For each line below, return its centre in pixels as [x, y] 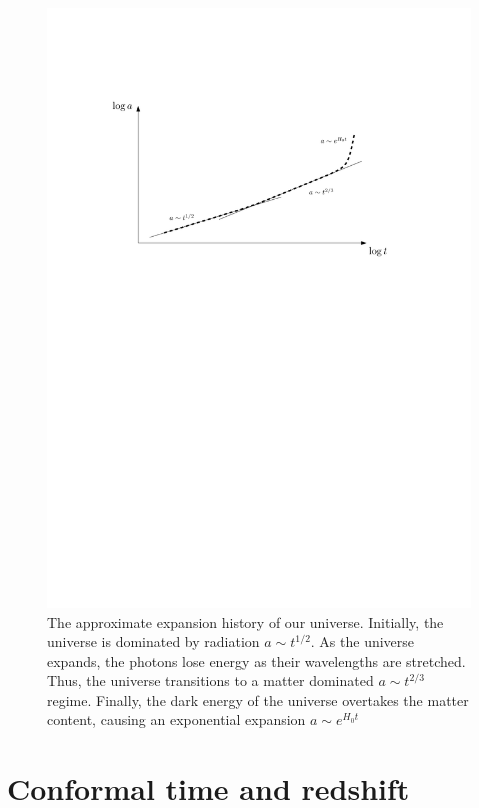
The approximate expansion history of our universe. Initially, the [245, 621]
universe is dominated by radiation [153, 641]
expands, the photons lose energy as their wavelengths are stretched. [256, 660]
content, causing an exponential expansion [176, 719]
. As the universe [362, 641]
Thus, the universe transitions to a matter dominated [210, 680]
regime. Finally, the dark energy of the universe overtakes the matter [258, 699]
